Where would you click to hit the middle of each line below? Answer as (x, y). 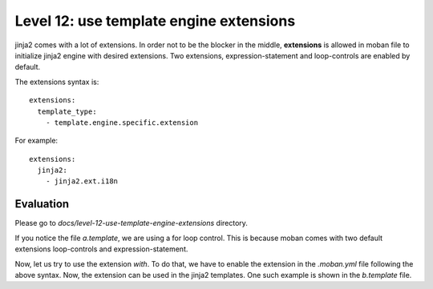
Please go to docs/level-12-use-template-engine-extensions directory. (132, 223)
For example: (36, 141)
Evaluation (42, 204)
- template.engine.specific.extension (122, 122)
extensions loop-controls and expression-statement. (101, 249)
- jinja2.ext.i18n (82, 181)
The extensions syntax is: (57, 82)
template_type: (67, 111)
